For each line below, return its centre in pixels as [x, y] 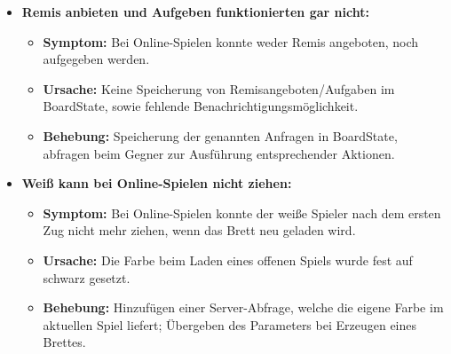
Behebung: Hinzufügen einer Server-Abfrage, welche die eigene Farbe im [243, 307]
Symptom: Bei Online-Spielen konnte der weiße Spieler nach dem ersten [242, 212]
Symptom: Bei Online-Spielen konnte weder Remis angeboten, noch [231, 41]
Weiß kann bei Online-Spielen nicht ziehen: [157, 183]
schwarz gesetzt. [87, 277]
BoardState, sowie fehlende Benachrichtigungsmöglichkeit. [201, 106]
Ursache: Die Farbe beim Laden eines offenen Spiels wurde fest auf [228, 260]
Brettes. [64, 342]
